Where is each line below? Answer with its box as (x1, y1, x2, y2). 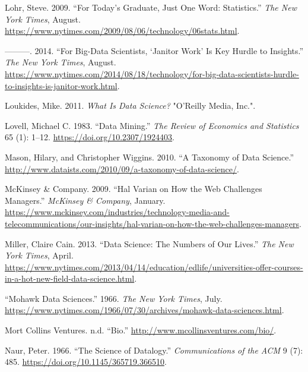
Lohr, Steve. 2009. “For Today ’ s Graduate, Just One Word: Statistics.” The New (5, 1, 297, 13)
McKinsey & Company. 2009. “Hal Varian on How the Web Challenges (5, 182, 262, 195)
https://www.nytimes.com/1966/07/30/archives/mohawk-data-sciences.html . (5, 304, 284, 316)
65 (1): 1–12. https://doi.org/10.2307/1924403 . (5, 131, 175, 143)
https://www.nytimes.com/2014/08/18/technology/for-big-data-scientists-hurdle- (5, 67, 299, 80)
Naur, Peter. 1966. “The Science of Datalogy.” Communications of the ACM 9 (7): (5, 343, 303, 356)
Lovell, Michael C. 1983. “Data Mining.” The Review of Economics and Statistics (5, 119, 299, 131)
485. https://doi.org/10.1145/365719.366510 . (5, 355, 167, 368)
